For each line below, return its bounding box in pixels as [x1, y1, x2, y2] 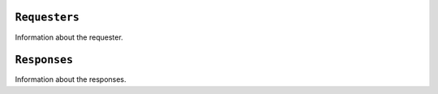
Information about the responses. [15, 75, 127, 84]
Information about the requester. [15, 32, 123, 42]
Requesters [15, 11, 80, 24]
